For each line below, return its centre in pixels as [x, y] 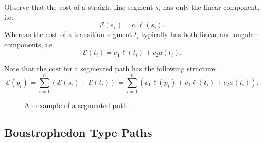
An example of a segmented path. [77, 105]
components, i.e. [29, 44]
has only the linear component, [211, 7]
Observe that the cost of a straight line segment [79, 7]
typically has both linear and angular [199, 34]
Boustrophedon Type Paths [78, 133]
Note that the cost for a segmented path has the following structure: [111, 69]
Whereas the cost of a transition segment [68, 34]
